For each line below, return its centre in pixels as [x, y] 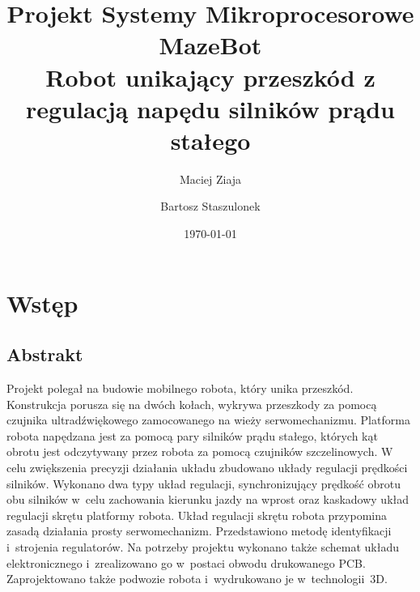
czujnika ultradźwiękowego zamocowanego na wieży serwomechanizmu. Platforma [208, 420]
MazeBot [210, 45]
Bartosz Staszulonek [210, 206]
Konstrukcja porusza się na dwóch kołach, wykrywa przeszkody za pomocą [192, 404]
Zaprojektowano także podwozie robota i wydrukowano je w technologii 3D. [197, 579]
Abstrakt [45, 354]
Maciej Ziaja [210, 179]
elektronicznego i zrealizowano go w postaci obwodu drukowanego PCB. [186, 562]
